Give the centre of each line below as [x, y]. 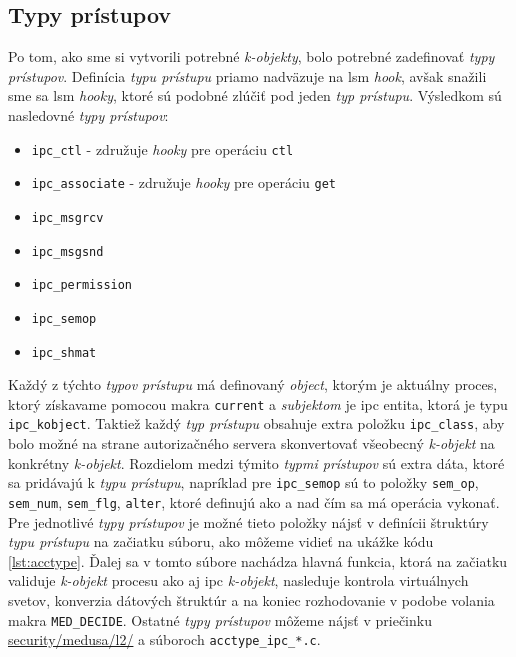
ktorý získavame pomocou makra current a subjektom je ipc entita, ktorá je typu [258, 403]
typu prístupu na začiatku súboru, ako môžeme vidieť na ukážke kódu [221, 541]
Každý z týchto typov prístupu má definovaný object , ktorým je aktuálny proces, [253, 384]
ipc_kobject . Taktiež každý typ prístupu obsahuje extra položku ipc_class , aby [256, 423]
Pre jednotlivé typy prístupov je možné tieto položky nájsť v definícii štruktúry [248, 521]
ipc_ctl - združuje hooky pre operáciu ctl [162, 148]
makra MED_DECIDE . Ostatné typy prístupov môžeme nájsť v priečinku [220, 619]
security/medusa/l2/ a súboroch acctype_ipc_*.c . [164, 639]
